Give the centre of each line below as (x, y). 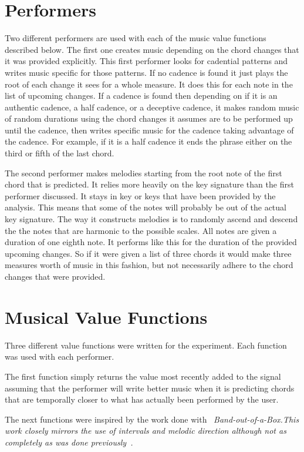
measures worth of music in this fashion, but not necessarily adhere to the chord (149, 265)
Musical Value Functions (106, 317)
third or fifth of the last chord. (60, 153)
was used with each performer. (60, 356)
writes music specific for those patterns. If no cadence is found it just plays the (146, 72)
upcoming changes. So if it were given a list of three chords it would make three (148, 253)
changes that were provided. (55, 276)
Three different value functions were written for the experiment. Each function (146, 345)
